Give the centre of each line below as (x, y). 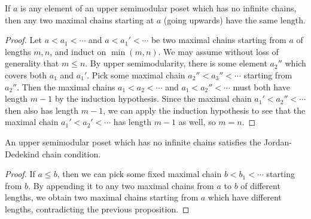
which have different (245, 197)
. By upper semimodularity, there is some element (176, 63)
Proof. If (20, 174)
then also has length (42, 110)
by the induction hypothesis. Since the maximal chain (153, 98)
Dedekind (22, 153)
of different (260, 185)
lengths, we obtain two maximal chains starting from (102, 197)
